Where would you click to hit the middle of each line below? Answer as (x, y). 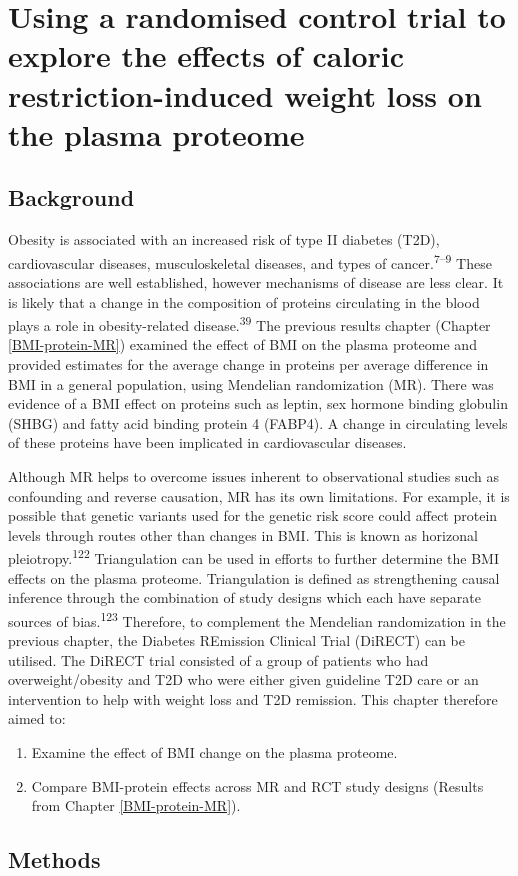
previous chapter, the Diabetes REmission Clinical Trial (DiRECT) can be (236, 640)
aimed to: (37, 718)
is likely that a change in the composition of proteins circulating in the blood (244, 301)
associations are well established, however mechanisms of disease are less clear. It (256, 281)
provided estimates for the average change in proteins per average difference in (248, 364)
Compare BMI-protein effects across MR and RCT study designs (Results (257, 785)
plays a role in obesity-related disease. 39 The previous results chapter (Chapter (249, 323)
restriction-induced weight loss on (245, 94)
